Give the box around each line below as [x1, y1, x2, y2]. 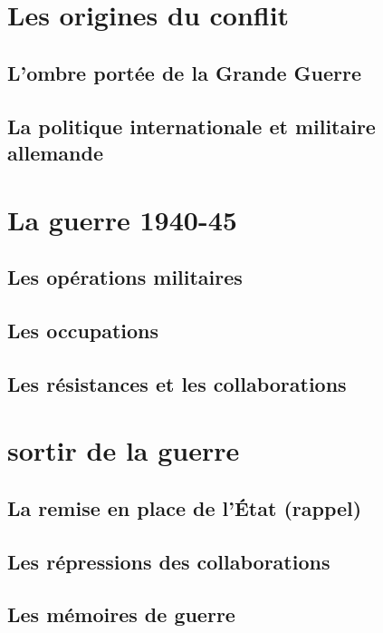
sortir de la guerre [7, 432, 240, 469]
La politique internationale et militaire [7, 112, 376, 140]
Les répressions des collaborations [7, 547, 330, 575]
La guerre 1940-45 [7, 200, 237, 238]
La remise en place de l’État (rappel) [7, 493, 362, 521]
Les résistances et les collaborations [7, 369, 347, 397]
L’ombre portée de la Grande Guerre [7, 58, 361, 86]
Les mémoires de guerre [7, 600, 235, 628]
